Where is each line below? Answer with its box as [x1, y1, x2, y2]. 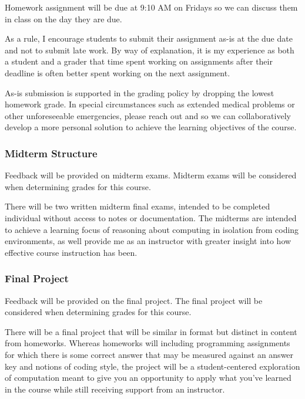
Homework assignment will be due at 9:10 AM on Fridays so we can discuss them [5, 1, 298, 13]
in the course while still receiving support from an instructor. [5, 383, 225, 395]
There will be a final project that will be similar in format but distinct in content [5, 325, 297, 337]
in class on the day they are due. [5, 12, 122, 25]
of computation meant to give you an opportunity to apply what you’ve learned [5, 371, 291, 384]
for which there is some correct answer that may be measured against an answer [5, 348, 294, 360]
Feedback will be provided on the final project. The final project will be [5, 294, 263, 306]
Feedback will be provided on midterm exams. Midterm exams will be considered [5, 169, 297, 181]
